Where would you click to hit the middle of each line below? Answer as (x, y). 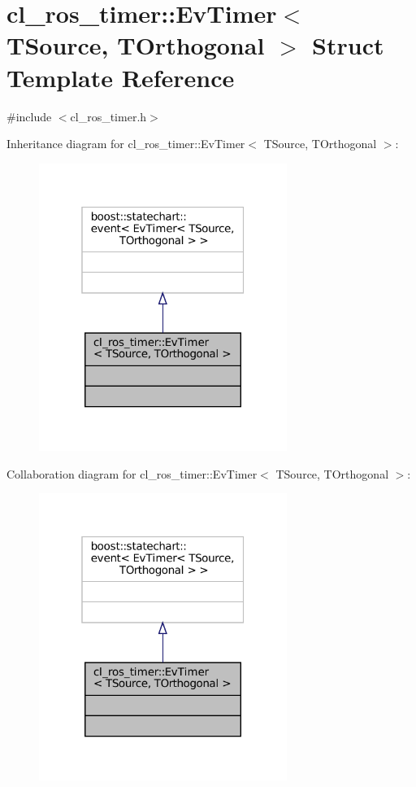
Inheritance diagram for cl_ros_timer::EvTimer (126, 144)
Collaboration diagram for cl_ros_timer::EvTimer (132, 473)
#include (29, 116)
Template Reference (121, 77)
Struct (348, 45)
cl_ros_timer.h (108, 116)
